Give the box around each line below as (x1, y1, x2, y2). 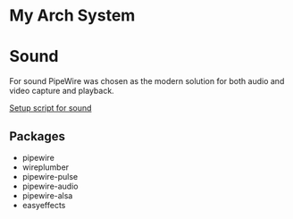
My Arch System (9, 5, 136, 26)
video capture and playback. (9, 86, 114, 97)
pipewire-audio (21, 181, 79, 191)
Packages (9, 129, 65, 144)
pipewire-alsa (21, 190, 73, 201)
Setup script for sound (9, 103, 92, 114)
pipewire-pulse (21, 171, 79, 181)
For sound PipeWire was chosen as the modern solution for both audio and (9, 76, 285, 87)
